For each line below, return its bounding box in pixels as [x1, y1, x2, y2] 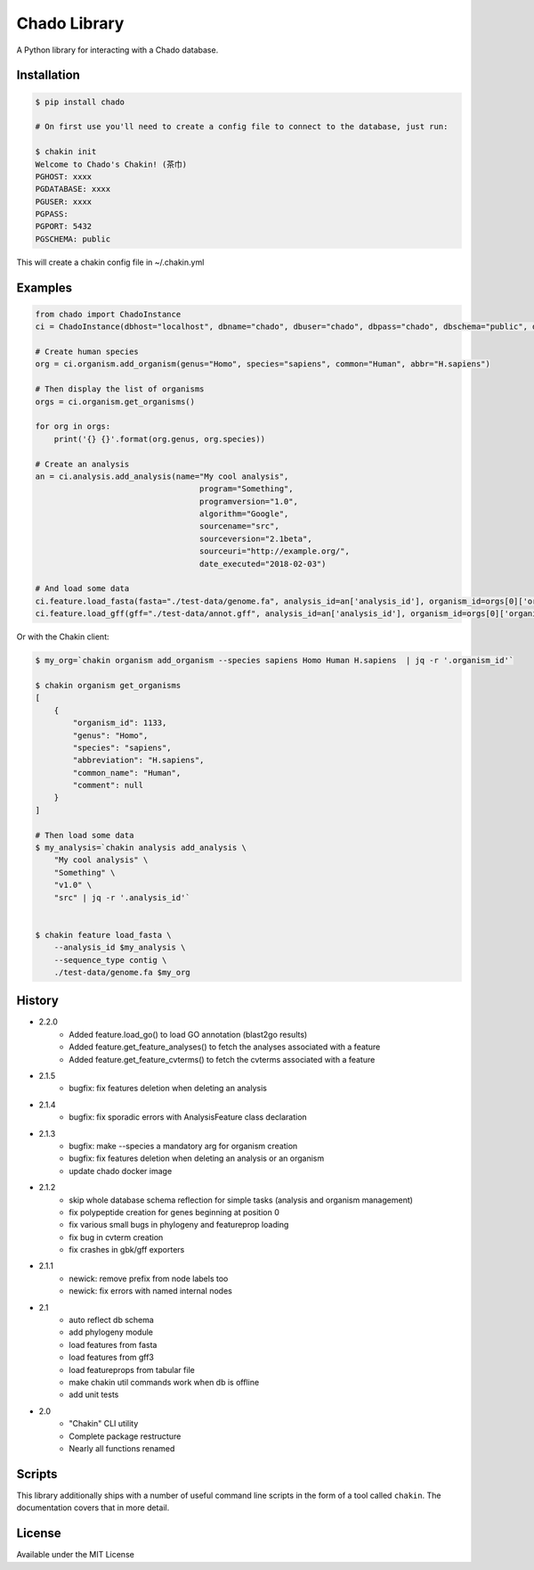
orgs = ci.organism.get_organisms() [35, 397, 196, 407]
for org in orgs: [35, 422, 111, 432]
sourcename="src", [198, 522, 279, 531]
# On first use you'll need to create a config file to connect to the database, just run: [35, 121, 449, 132]
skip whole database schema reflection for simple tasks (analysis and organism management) [69, 1195, 414, 1205]
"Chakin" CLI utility [69, 1418, 139, 1429]
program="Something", [198, 484, 294, 494]
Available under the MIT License [16, 1549, 135, 1560]
